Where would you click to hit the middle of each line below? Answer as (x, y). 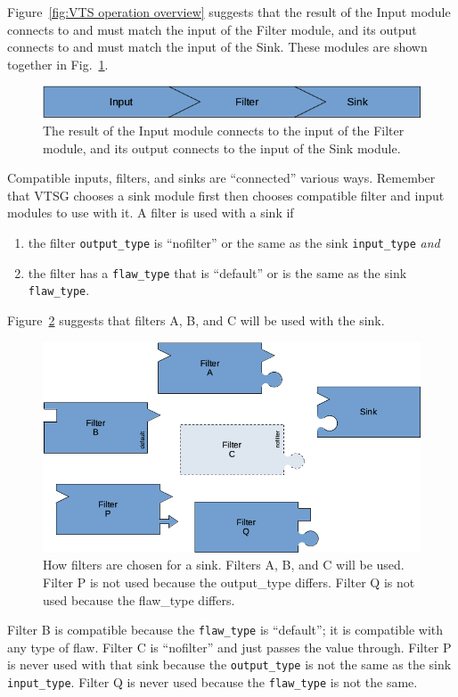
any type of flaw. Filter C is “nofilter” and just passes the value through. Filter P (229, 647)
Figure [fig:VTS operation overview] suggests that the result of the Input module (229, 12)
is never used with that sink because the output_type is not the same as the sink (229, 664)
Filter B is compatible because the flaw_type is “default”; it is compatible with (225, 630)
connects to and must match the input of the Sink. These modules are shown (217, 47)
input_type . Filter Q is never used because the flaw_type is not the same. (213, 682)
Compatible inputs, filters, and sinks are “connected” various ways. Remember (221, 178)
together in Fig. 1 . (58, 64)
